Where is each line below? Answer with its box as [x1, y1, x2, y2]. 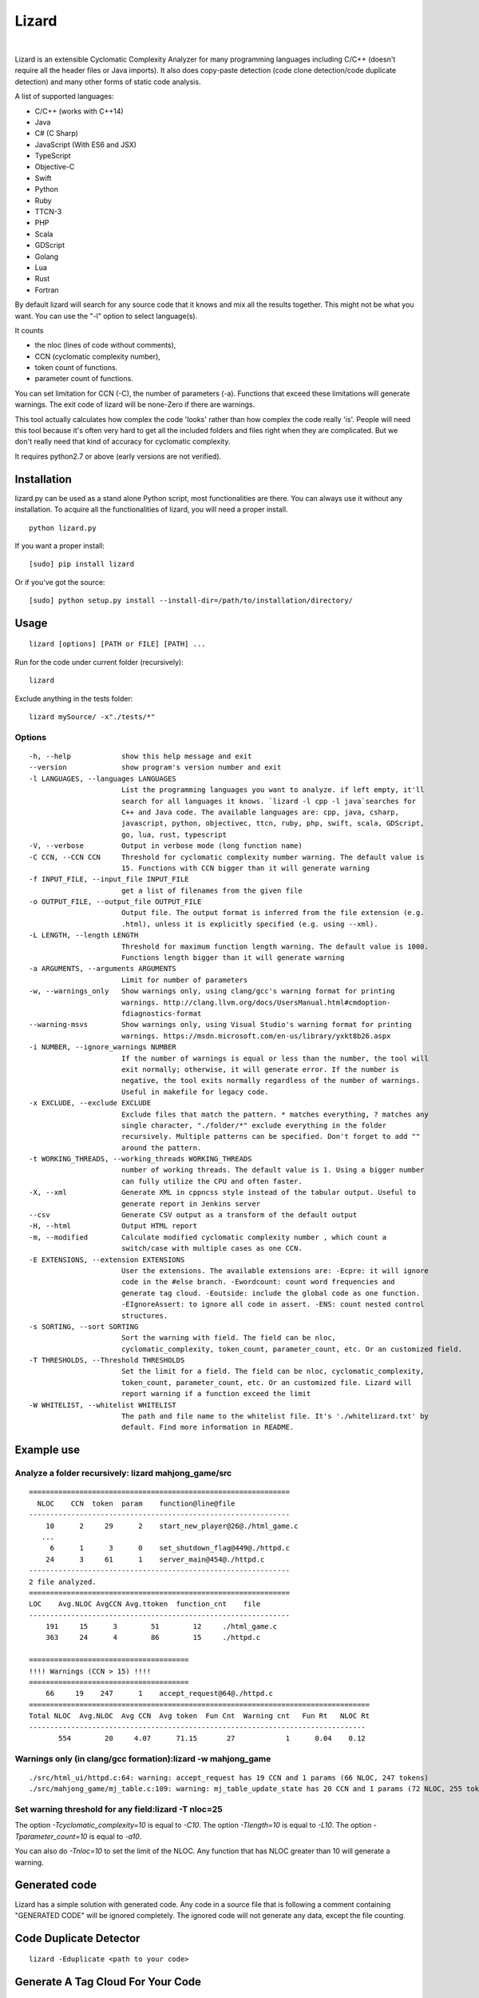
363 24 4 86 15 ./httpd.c [45, 1633, 261, 1642]
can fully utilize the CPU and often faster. [121, 1176, 303, 1186]
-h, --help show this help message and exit [29, 752, 252, 761]
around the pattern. [121, 1143, 202, 1152]
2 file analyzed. [29, 1577, 97, 1586]
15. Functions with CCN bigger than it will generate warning [121, 863, 370, 873]
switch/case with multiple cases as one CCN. [121, 1244, 303, 1253]
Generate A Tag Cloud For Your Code [14, 1975, 202, 1989]
